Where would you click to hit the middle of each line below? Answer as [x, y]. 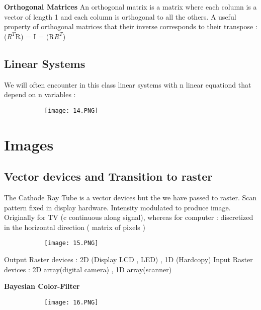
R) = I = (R [35, 36]
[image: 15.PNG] [71, 243]
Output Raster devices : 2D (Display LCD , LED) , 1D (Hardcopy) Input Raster [128, 259]
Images [29, 144]
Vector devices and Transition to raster [108, 176]
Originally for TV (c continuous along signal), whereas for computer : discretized [129, 217]
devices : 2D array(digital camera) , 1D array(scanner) [88, 269]
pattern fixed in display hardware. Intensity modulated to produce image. [117, 207]
